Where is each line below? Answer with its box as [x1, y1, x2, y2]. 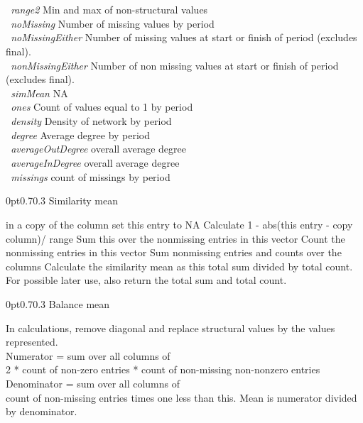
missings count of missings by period [11, 169, 170, 184]
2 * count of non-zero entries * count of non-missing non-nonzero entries [6, 362, 320, 377]
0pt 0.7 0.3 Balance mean [6, 296, 110, 311]
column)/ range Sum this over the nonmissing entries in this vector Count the [6, 231, 345, 246]
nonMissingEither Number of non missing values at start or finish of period [11, 57, 339, 72]
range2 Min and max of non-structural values [11, 2, 208, 16]
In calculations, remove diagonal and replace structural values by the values [6, 320, 335, 335]
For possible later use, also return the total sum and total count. [6, 273, 287, 287]
